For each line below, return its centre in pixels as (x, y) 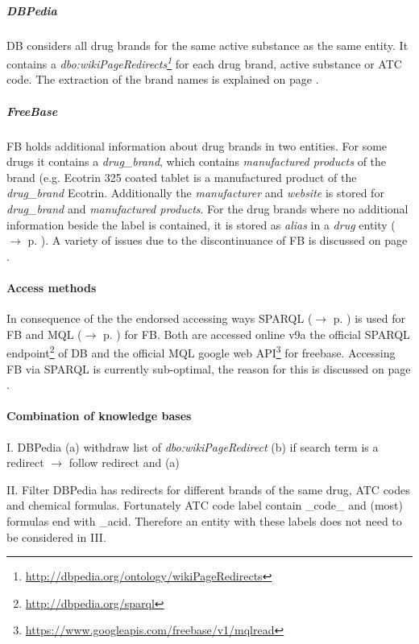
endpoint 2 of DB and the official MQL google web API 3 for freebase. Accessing (201, 351)
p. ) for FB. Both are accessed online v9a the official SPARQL (256, 334)
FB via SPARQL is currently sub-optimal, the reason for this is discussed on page (209, 368)
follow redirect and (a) (124, 462)
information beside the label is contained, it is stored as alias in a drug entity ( (201, 224)
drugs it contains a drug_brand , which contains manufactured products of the (197, 161)
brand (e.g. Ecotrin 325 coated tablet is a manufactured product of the (182, 177)
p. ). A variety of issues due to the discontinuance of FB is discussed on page (218, 240)
